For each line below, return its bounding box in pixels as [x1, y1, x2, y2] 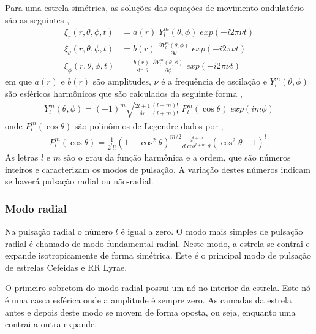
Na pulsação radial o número [5, 224, 113, 237]
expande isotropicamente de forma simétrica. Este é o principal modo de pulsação [5, 249, 311, 262]
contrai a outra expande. [5, 317, 97, 330]
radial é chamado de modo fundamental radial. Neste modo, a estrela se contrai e [5, 237, 310, 249]
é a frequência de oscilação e [161, 75, 267, 88]
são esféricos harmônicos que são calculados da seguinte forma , [5, 86, 243, 99]
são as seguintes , [5, 13, 69, 26]
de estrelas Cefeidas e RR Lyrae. [5, 260, 127, 273]
